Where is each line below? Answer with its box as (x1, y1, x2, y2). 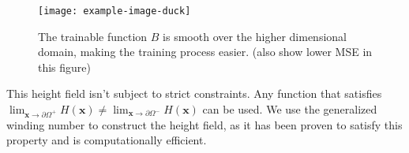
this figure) (38, 58, 92, 75)
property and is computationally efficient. (6, 132, 207, 148)
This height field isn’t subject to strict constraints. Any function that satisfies (6, 85, 382, 102)
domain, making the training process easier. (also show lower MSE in (38, 43, 373, 60)
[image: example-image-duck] (38, 6, 191, 17)
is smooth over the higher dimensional (163, 28, 347, 44)
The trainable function (38, 28, 148, 44)
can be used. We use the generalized (202, 101, 377, 118)
